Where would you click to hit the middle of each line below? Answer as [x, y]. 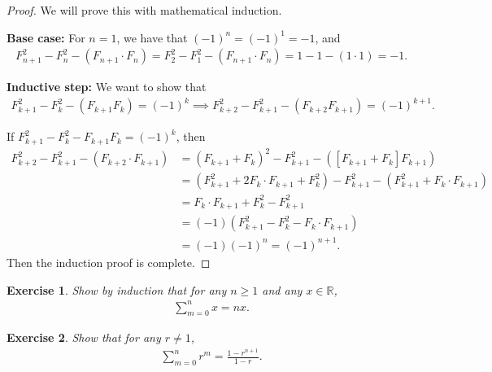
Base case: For [46, 37]
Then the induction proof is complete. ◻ [109, 262]
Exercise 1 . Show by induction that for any [117, 289]
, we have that [152, 37]
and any [282, 289]
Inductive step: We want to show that [107, 87]
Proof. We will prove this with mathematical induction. [144, 10]
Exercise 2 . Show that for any [84, 337]
